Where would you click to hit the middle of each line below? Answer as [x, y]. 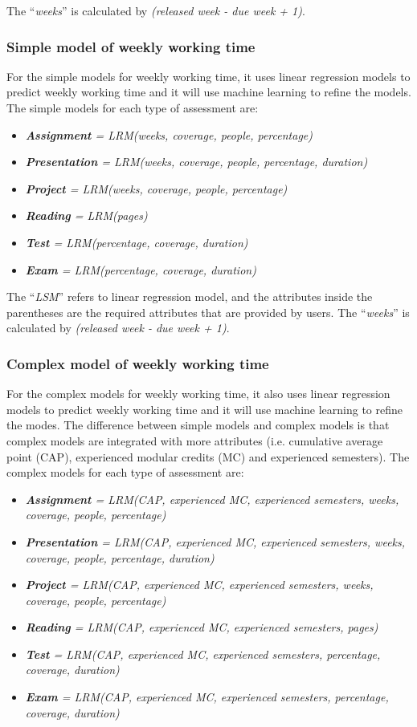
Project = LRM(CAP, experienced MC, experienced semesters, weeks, [199, 585]
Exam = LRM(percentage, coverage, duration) [141, 269]
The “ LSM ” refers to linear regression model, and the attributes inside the [190, 296]
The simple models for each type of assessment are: [133, 108]
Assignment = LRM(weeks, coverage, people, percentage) [169, 134]
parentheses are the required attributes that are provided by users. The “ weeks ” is [208, 312]
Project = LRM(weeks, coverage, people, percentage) [156, 188]
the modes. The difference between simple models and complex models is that [198, 425]
